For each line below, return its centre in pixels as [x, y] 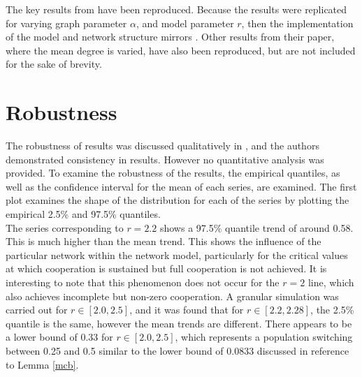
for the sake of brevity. [54, 64]
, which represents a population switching [264, 337]
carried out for [37, 310]
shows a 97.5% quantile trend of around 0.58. [256, 227]
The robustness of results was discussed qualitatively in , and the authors [162, 146]
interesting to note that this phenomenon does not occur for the [143, 282]
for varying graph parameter [66, 23]
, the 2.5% [332, 310]
